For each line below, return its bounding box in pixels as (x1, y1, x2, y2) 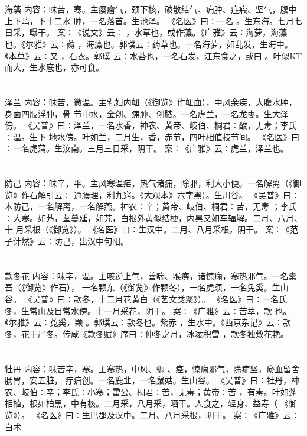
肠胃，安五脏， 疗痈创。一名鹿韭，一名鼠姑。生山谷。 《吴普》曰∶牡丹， (5, 374, 292, 386)
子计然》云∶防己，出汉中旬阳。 (5, 235, 129, 247)
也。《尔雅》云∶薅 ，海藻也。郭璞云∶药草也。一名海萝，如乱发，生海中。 (5, 37, 293, 50)
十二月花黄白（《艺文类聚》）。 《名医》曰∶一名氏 (98, 293, 288, 305)
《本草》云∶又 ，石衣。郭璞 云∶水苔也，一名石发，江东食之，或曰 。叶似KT (5, 49, 302, 62)
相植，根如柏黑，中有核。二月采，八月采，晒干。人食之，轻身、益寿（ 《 (5, 397, 289, 409)
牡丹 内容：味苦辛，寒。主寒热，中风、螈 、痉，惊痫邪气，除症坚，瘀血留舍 (5, 362, 300, 374)
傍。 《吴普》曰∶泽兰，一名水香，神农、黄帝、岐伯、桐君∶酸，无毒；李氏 (5, 119, 297, 131)
